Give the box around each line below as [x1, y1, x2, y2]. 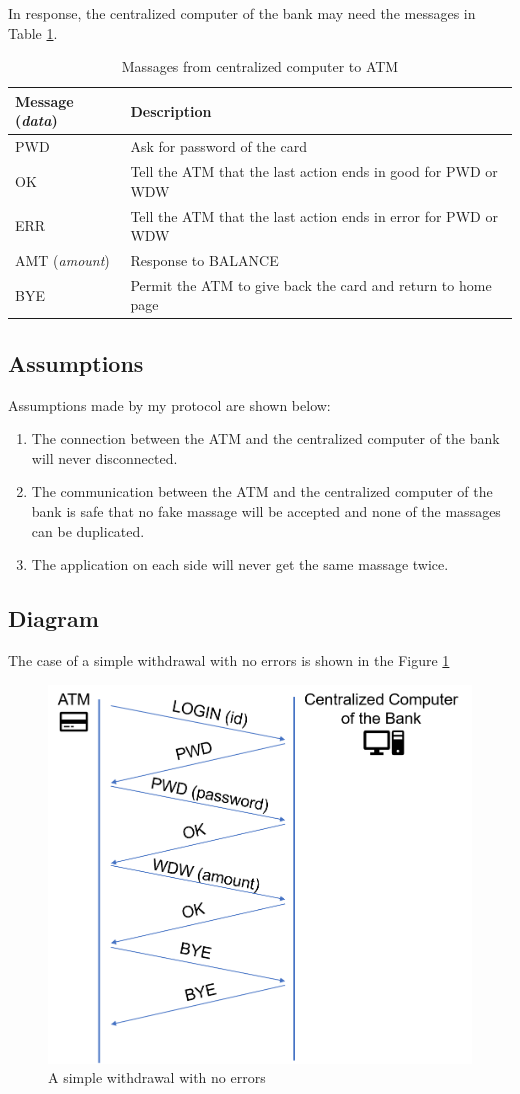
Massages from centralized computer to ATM [121, 56, 399, 77]
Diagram [8, 603, 99, 634]
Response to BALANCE [130, 249, 279, 270]
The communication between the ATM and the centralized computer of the [31, 481, 493, 502]
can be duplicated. [31, 520, 145, 541]
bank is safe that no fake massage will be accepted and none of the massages [31, 501, 501, 522]
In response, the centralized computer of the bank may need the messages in [8, 3, 476, 23]
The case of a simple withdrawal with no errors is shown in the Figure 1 [8, 650, 450, 671]
